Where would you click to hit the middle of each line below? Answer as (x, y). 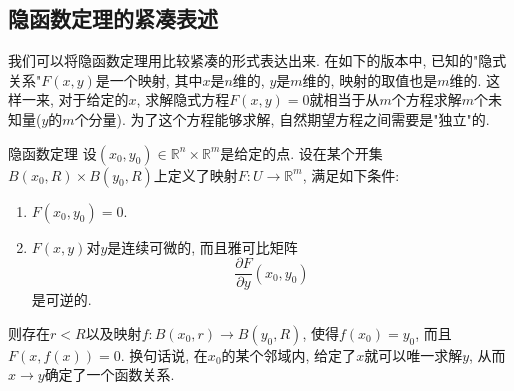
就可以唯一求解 (413, 354)
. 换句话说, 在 (164, 354)
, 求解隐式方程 (183, 99)
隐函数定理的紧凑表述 (113, 18)
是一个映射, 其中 (149, 79)
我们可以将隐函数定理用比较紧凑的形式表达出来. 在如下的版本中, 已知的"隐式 (257, 60)
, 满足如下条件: (351, 174)
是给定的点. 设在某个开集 (301, 152)
